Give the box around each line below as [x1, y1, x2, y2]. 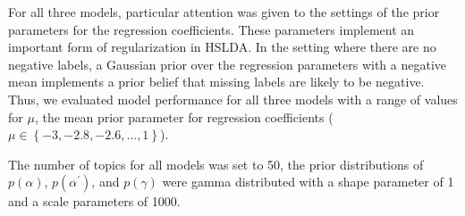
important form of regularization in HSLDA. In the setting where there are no [8, 37, 436, 56]
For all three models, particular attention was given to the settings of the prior [8, 3, 440, 21]
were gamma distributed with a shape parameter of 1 [162, 172, 454, 191]
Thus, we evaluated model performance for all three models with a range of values [8, 89, 458, 108]
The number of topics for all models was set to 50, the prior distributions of [8, 154, 424, 173]
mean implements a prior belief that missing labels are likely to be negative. [8, 72, 425, 91]
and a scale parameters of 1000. [8, 192, 181, 211]
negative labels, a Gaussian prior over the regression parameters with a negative [8, 54, 447, 73]
